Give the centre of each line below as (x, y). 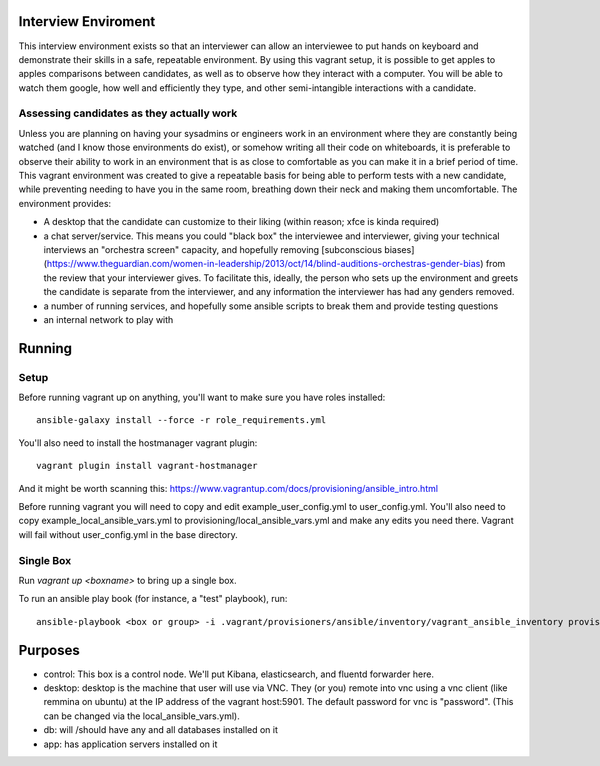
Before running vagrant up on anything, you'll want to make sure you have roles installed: (202, 397)
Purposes (49, 650)
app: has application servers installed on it (130, 744)
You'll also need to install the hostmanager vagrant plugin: (138, 442)
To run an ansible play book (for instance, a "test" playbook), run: (153, 599)
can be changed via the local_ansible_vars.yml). (141, 716)
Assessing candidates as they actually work (128, 113)
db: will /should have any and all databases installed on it (161, 730)
